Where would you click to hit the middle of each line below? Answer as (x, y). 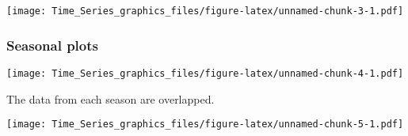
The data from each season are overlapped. (111, 98)
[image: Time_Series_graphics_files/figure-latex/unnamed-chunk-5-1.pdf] (205, 125)
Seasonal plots (52, 45)
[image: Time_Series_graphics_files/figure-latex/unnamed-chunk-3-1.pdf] (205, 11)
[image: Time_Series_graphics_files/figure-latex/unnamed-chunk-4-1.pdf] (205, 73)
